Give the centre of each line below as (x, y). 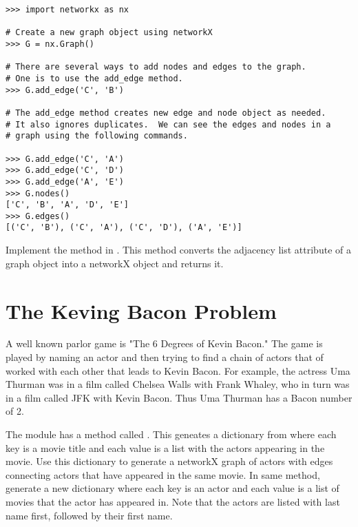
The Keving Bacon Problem (141, 310)
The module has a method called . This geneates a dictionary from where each (171, 434)
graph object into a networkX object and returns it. (115, 263)
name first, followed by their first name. (89, 515)
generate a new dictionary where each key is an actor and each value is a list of (172, 488)
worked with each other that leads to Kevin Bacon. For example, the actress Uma (178, 370)
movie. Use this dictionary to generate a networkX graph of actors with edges (169, 461)
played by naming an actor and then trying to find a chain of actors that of (165, 357)
